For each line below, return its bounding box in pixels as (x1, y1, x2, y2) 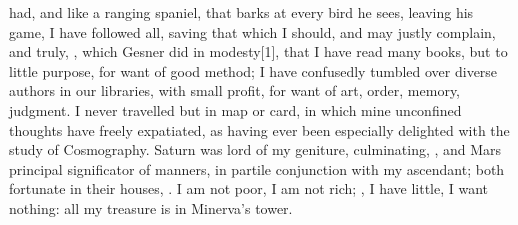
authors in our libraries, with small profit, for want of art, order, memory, (9, 80, 461, 101)
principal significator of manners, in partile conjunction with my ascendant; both (9, 158, 505, 179)
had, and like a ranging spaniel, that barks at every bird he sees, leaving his (9, 2, 474, 22)
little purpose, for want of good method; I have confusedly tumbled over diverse (9, 60, 498, 81)
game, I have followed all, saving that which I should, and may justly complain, (9, 21, 496, 42)
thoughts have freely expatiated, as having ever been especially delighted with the (9, 119, 510, 140)
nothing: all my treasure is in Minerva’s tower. (9, 197, 293, 218)
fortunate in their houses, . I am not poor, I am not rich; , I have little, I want (9, 178, 489, 199)
